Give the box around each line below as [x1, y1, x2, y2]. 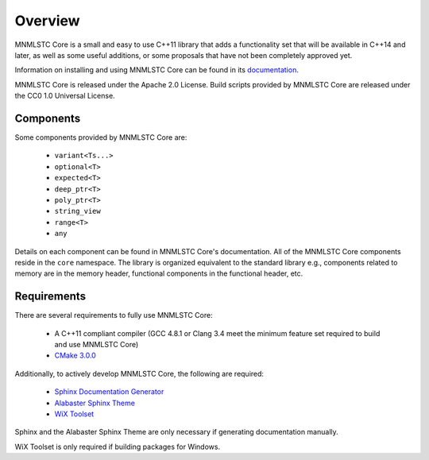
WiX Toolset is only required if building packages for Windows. [14, 442, 221, 451]
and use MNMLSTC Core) [54, 340, 139, 349]
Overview [14, 12, 80, 29]
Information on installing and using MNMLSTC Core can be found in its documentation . [14, 65, 300, 75]
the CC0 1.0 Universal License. [14, 91, 115, 101]
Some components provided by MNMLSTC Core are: [14, 133, 187, 142]
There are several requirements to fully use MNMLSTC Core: [14, 311, 214, 320]
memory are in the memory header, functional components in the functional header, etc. [14, 269, 303, 278]
